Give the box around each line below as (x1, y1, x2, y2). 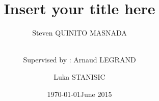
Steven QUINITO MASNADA (32, 27, 127, 38)
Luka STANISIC (54, 71, 105, 82)
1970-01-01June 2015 (47, 88, 112, 99)
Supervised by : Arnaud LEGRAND (23, 54, 136, 65)
